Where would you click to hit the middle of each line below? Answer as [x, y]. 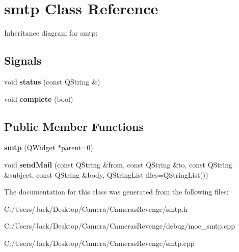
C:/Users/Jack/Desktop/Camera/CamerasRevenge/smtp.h [96, 208]
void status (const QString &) [52, 81]
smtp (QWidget [30, 147]
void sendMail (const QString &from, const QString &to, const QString [118, 164]
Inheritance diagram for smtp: [51, 33]
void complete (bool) [39, 99]
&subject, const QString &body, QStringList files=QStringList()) [106, 174]
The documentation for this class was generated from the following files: [116, 192]
